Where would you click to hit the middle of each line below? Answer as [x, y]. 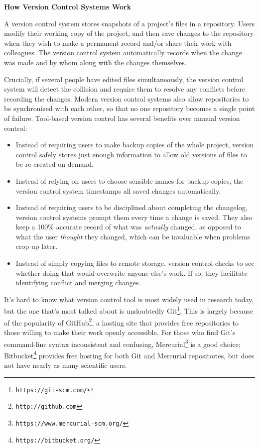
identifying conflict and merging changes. [78, 282]
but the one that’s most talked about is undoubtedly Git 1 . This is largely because [129, 310]
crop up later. [37, 246]
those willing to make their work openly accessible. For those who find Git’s [120, 332]
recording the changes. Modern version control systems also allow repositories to [127, 98]
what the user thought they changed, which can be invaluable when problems [133, 236]
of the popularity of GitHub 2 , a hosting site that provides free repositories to [121, 322]
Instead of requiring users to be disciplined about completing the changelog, [131, 207]
